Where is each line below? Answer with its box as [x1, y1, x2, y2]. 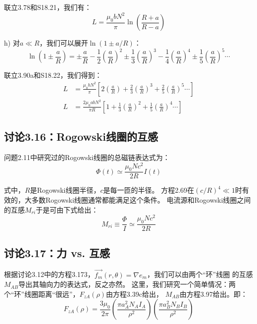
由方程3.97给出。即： [179, 288, 248, 299]
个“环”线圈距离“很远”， [4, 288, 80, 299]
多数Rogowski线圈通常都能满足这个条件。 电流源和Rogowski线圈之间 [31, 195, 251, 205]
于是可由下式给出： [36, 204, 99, 215]
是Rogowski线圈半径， [30, 185, 101, 195]
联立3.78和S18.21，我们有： [4, 2, 92, 12]
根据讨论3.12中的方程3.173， [4, 269, 95, 279]
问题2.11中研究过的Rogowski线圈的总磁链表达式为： [4, 152, 170, 162]
